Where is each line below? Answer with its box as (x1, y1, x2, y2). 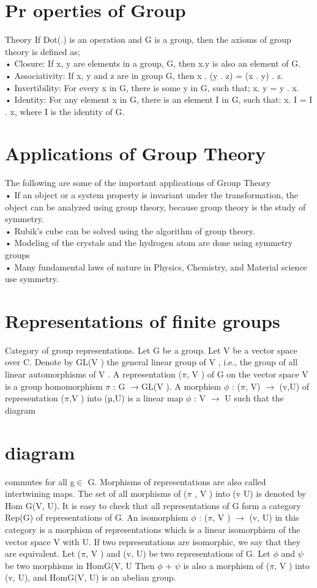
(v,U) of (279, 379, 310, 392)
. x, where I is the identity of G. (5, 105, 125, 117)
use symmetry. (5, 272, 59, 285)
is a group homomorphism (5, 379, 103, 392)
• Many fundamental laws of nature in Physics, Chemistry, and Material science (5, 260, 307, 273)
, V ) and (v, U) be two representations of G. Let (86, 547, 270, 560)
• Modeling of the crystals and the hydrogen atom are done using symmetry (5, 236, 293, 249)
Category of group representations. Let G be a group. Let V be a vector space (5, 343, 297, 356)
